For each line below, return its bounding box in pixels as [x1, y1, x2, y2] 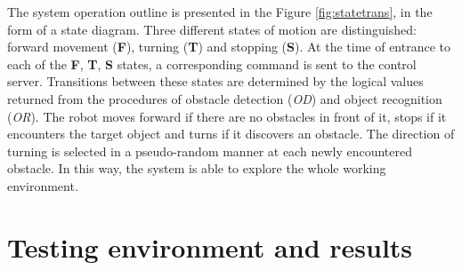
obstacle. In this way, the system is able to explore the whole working [7, 159, 386, 178]
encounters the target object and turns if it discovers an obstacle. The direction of [7, 124, 455, 143]
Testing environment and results [7, 228, 413, 265]
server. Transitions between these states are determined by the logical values [7, 72, 424, 91]
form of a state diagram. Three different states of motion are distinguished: [7, 20, 417, 38]
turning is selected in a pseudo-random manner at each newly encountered [7, 141, 412, 160]
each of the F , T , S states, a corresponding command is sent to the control [7, 54, 417, 73]
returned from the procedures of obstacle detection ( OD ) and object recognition [7, 89, 442, 107]
